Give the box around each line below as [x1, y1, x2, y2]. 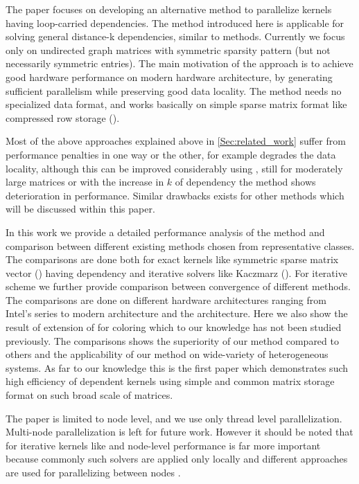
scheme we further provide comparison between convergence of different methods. [6, 279, 351, 294]
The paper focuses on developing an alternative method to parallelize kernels [6, 2, 332, 16]
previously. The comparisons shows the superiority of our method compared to [6, 333, 339, 348]
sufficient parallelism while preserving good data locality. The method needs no [6, 83, 342, 98]
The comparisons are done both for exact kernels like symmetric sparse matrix [6, 252, 339, 267]
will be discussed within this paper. [6, 201, 155, 216]
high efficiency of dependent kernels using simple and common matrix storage [6, 374, 335, 388]
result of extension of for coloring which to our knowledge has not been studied [6, 320, 342, 334]
